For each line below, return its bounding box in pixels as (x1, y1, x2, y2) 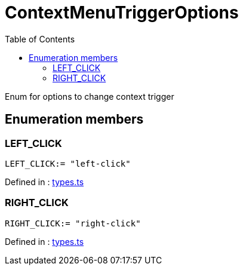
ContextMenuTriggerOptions (5, 2, 239, 23)
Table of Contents (5, 33, 75, 44)
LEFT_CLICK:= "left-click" (5, 158, 131, 168)
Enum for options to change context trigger (5, 91, 174, 102)
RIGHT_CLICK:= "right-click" (5, 218, 141, 228)
